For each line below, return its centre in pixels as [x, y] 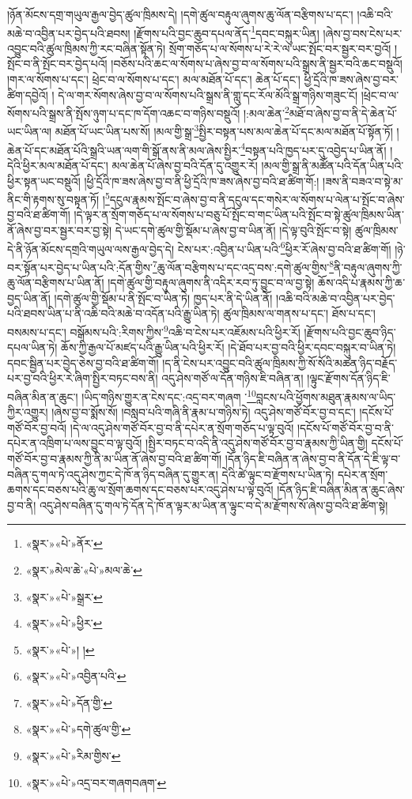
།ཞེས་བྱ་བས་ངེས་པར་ [363, 33]
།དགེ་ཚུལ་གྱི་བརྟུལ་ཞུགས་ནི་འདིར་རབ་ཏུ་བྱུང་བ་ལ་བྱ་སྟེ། [211, 283]
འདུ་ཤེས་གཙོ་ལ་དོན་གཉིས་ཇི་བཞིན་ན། [232, 378]
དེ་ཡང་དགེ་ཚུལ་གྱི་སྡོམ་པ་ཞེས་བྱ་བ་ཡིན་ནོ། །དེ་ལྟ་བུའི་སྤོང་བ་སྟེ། [233, 230]
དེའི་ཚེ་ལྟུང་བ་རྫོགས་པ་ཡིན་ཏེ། [278, 474]
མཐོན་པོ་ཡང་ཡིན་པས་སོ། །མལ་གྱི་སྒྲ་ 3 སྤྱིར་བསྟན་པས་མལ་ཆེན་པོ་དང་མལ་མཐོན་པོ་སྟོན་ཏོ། [224, 130]
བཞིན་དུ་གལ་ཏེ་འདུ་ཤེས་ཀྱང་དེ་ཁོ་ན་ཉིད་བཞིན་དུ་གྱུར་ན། [113, 474]
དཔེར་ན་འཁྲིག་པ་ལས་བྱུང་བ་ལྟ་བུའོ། [75, 443]
